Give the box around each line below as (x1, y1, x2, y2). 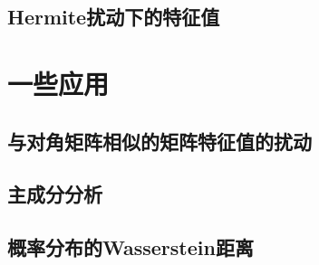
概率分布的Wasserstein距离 (7, 233, 254, 261)
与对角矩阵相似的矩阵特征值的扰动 (7, 127, 312, 155)
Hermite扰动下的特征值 (7, 3, 220, 31)
